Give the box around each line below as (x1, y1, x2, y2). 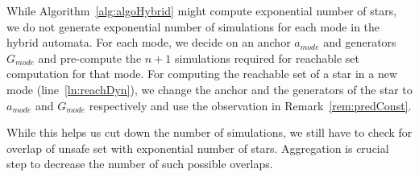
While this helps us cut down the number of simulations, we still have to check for (6, 124, 413, 141)
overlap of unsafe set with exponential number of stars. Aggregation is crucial (6, 139, 389, 156)
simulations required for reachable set (174, 49, 360, 66)
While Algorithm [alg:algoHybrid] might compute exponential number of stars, (6, 2, 397, 19)
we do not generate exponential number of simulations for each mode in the (6, 18, 380, 35)
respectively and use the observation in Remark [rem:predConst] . (89, 97, 412, 113)
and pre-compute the (38, 49, 142, 66)
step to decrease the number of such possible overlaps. (6, 155, 273, 172)
